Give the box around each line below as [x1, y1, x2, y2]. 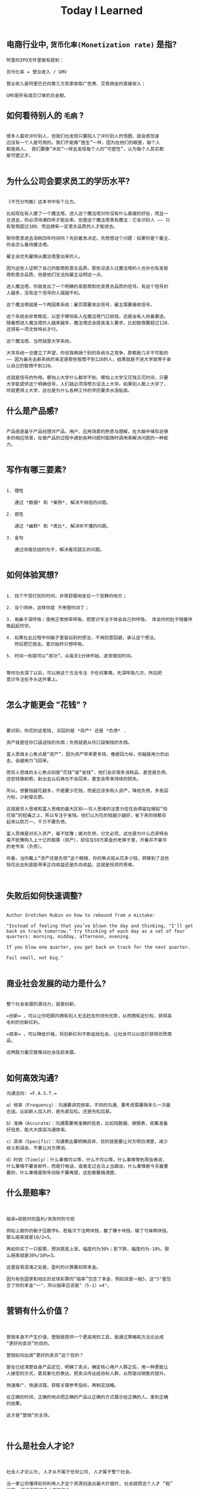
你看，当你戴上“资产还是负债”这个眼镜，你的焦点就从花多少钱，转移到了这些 [6, 855, 169, 861]
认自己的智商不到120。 [6, 363, 56, 369]
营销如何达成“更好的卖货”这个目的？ [6, 1352, 84, 1358]
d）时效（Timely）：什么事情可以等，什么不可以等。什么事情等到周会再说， [6, 1157, 168, 1163]
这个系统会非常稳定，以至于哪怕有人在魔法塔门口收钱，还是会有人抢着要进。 [6, 313, 169, 320]
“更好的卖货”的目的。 [6, 1340, 53, 1346]
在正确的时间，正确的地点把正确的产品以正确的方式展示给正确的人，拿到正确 [6, 1394, 169, 1400]
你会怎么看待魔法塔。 [6, 242, 51, 248]
